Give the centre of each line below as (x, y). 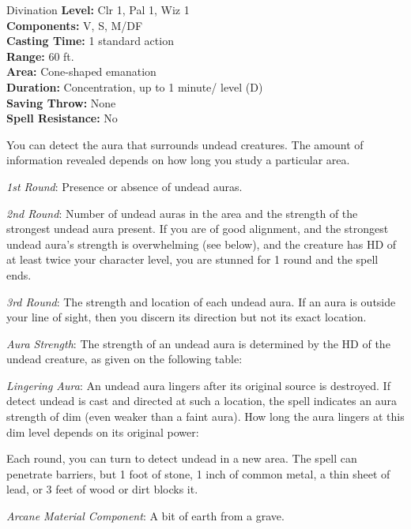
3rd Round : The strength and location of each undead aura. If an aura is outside (201, 301)
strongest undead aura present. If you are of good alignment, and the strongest (198, 229)
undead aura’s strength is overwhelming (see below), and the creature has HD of (202, 244)
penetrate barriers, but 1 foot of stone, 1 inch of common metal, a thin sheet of (198, 473)
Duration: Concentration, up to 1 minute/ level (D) (135, 86)
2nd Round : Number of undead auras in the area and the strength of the (182, 213)
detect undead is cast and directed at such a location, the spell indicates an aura (202, 401)
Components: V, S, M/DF (75, 25)
